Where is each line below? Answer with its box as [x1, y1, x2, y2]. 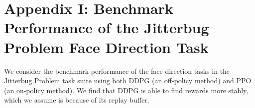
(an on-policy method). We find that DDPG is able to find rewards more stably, [4, 85, 249, 95]
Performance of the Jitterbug [4, 17, 209, 38]
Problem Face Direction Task [4, 37, 209, 57]
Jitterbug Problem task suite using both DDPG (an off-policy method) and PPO [4, 75, 252, 86]
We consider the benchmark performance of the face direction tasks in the [4, 65, 230, 76]
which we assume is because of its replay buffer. [4, 95, 149, 105]
